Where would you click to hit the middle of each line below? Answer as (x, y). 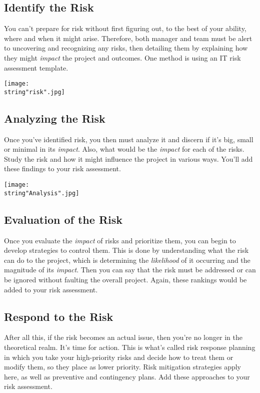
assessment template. (36, 67)
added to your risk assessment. (51, 289)
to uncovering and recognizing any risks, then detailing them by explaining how (126, 48)
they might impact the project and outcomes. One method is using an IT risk (122, 57)
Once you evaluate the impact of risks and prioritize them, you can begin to (120, 240)
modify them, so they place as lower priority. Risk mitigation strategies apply (123, 367)
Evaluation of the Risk (63, 219)
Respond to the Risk (59, 316)
